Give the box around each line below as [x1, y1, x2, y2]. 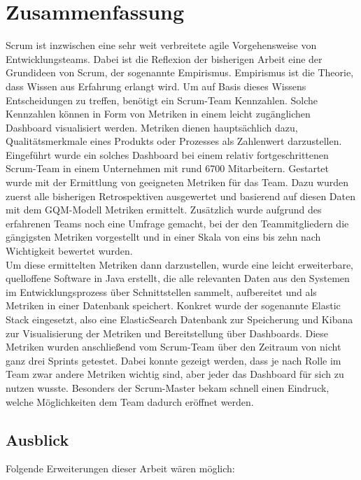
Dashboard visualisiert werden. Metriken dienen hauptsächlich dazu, [6, 120, 298, 134]
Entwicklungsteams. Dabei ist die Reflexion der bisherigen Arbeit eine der [6, 51, 323, 66]
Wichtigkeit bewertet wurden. [6, 243, 133, 258]
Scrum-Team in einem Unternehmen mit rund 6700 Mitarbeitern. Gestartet [6, 161, 330, 176]
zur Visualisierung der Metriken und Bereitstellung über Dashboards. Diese [6, 325, 329, 340]
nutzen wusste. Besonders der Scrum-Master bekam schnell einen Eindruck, [6, 380, 330, 395]
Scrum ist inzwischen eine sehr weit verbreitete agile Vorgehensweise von [6, 38, 317, 52]
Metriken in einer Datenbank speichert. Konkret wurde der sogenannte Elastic [6, 298, 341, 313]
